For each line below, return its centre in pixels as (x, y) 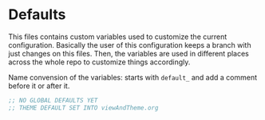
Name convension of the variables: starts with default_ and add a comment (133, 77)
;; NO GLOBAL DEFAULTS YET (53, 100)
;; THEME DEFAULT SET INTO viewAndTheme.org (83, 108)
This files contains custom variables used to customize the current (118, 37)
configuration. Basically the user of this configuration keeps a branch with (130, 45)
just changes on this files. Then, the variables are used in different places (129, 53)
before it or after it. (39, 86)
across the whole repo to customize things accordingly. (99, 62)
